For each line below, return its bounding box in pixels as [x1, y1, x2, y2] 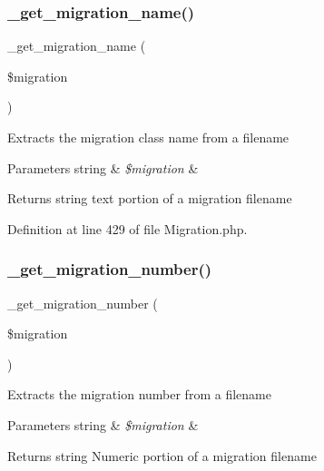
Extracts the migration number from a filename [7, 385, 271, 404]
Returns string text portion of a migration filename [7, 189, 292, 208]
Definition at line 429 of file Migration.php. [7, 219, 248, 238]
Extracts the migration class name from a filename [7, 128, 290, 146]
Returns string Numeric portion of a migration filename [7, 446, 317, 465]
